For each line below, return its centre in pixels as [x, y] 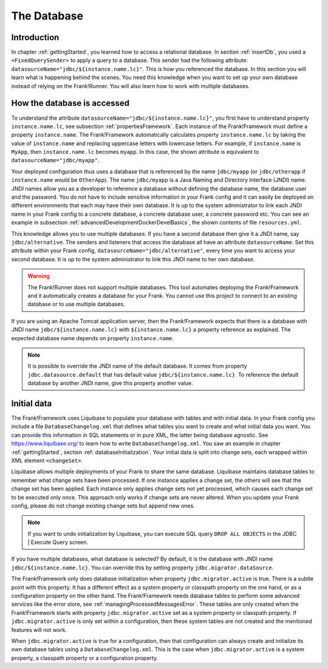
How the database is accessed [70, 103]
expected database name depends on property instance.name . [93, 338]
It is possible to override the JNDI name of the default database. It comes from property [137, 366]
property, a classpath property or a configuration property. [84, 658]
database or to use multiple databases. [76, 304]
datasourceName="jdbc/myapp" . [55, 160]
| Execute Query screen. [58, 542]
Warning [39, 276]
